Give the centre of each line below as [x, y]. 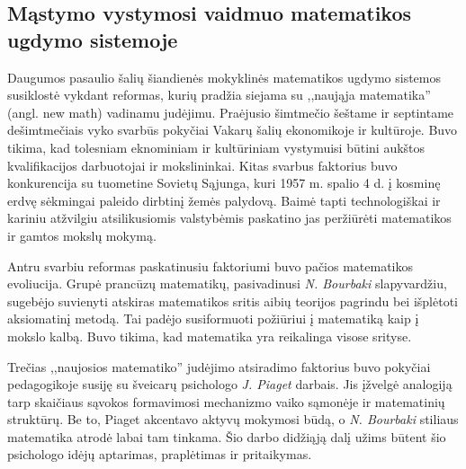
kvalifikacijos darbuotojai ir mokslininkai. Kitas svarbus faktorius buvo [202, 165]
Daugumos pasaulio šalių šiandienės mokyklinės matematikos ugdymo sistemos [224, 77]
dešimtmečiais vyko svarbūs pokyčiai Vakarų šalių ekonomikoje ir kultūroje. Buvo [233, 130]
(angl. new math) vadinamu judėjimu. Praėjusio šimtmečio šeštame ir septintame [231, 112]
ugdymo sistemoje [93, 39]
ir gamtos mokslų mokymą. [82, 235]
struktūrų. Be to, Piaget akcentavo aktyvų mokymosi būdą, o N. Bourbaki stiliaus [233, 419]
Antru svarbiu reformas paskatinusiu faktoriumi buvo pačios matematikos [211, 265]
